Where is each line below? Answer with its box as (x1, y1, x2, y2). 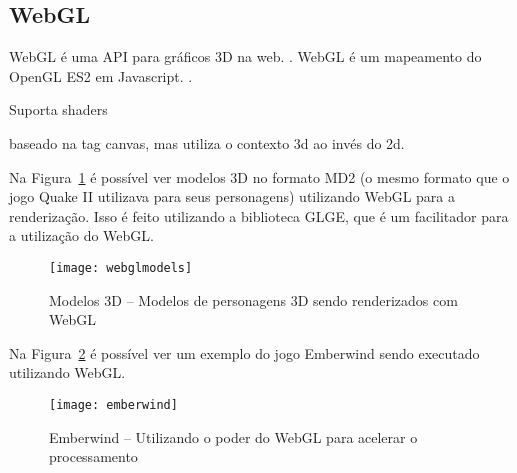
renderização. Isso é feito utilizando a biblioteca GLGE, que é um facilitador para (9, 205, 509, 226)
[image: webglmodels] (49, 260, 193, 275)
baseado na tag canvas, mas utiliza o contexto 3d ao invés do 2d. (9, 132, 405, 153)
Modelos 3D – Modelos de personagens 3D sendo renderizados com (49, 289, 458, 310)
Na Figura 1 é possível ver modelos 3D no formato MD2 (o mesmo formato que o (9, 166, 510, 187)
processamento (49, 446, 138, 467)
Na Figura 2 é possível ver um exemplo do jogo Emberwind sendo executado (9, 342, 480, 363)
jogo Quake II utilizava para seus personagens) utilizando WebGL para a (9, 186, 456, 207)
